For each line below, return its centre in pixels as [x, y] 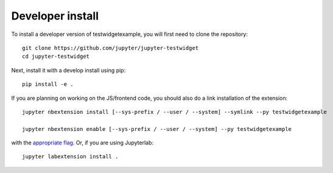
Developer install [55, 16]
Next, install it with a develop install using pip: [68, 70]
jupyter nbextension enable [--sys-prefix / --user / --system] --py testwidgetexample [157, 129]
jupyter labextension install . [70, 157]
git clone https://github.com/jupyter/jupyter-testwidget [110, 48]
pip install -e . [48, 84]
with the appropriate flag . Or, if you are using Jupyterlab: [82, 143]
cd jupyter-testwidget [56, 57]
